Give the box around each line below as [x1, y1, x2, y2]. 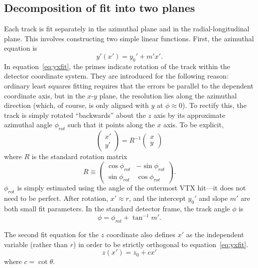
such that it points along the [68, 119, 155, 130]
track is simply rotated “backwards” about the [4, 109, 146, 120]
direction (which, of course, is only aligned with [4, 100, 149, 110]
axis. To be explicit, [163, 119, 224, 130]
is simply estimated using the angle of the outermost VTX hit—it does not [17, 182, 246, 193]
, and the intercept [129, 193, 186, 203]
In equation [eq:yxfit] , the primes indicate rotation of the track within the [4, 61, 230, 71]
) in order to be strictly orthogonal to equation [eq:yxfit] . [73, 239, 249, 249]
